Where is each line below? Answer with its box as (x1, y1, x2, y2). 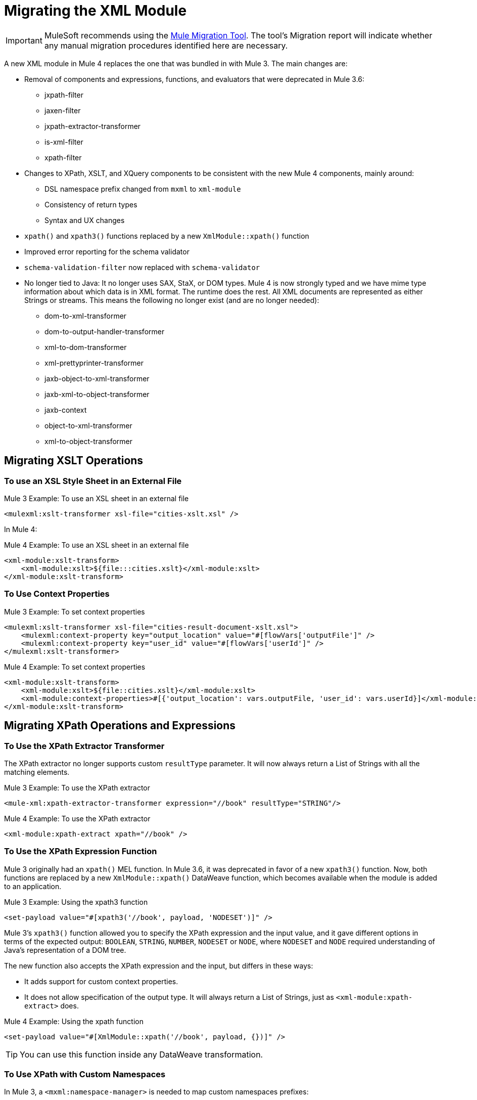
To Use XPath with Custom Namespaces (4, 1069, 166, 1080)
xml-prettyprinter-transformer (44, 358, 144, 367)
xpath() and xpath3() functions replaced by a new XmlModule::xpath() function (24, 231, 309, 240)
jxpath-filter (44, 90, 83, 99)
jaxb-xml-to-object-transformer (44, 389, 150, 399)
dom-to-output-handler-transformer (44, 327, 165, 336)
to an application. (4, 882, 62, 891)
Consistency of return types (44, 200, 137, 209)
